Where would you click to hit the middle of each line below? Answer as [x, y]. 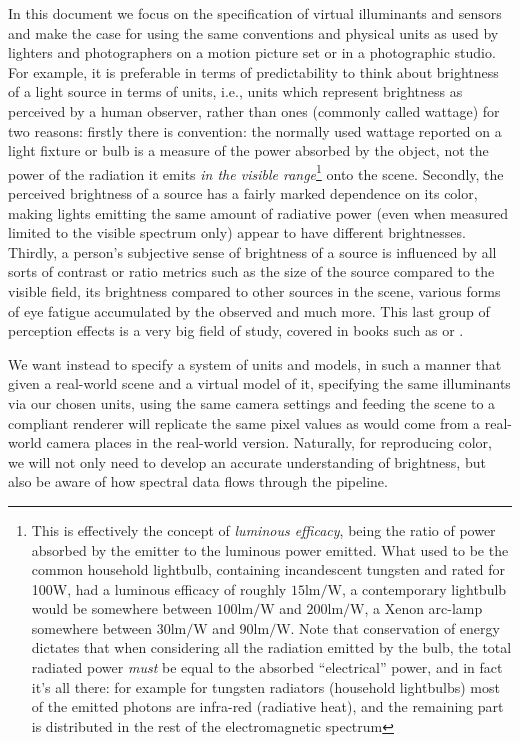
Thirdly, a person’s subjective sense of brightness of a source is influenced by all [252, 251]
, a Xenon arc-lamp [423, 608]
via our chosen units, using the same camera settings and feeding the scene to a [252, 402]
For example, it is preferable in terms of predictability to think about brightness [253, 71]
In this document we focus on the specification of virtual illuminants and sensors [255, 13]
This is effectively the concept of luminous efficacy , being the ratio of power [263, 529]
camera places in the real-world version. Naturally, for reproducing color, [269, 442]
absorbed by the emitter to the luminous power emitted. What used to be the [270, 549]
